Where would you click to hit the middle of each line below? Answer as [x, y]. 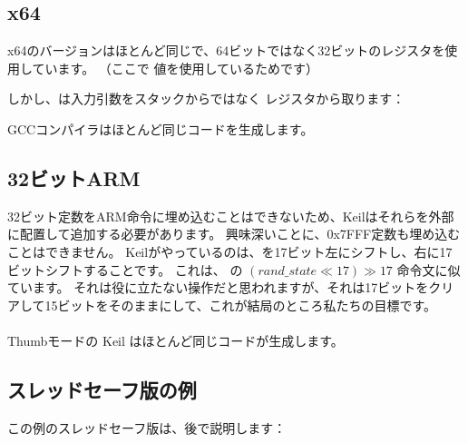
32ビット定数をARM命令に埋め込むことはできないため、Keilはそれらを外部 [231, 216]
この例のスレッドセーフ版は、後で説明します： [147, 427]
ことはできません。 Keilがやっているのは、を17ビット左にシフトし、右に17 [230, 251]
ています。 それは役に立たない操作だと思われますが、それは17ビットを [218, 287]
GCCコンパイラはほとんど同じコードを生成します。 [161, 128]
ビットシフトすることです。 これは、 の [125, 269]
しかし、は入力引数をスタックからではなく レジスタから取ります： [206, 98]
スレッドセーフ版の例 [102, 389]
